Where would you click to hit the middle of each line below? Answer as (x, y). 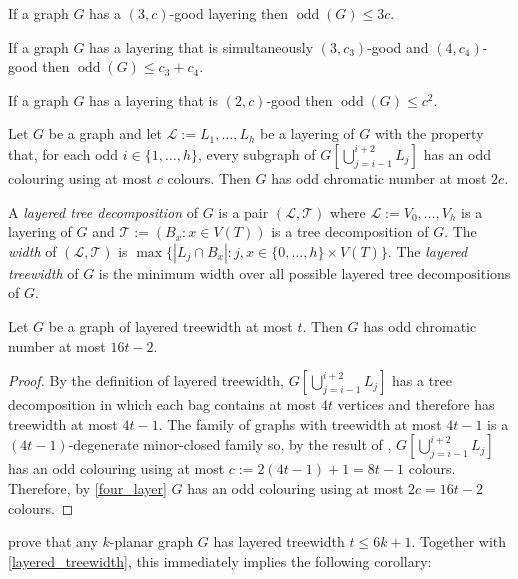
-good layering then (229, 13)
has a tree (422, 380)
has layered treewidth (279, 541)
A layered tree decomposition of (103, 211)
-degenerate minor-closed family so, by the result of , (230, 444)
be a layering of (307, 133)
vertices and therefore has (416, 404)
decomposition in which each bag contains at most (162, 404)
